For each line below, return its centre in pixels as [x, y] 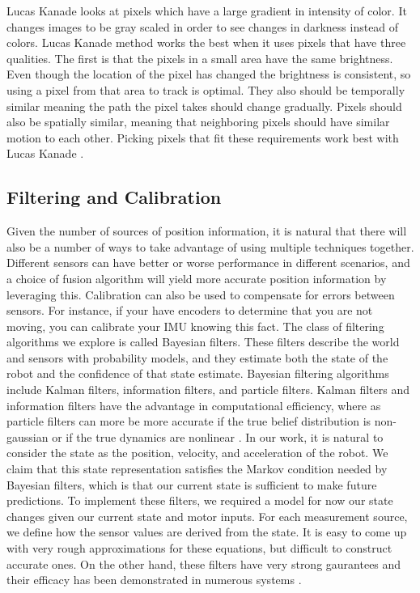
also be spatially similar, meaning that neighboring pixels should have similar [198, 122]
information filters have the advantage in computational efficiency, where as [194, 405]
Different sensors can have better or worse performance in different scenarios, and [208, 263]
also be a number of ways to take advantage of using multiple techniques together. [210, 246]
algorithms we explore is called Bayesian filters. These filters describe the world [203, 342]
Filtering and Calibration [114, 197]
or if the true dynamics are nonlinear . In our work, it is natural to [218, 436]
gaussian [28, 436]
